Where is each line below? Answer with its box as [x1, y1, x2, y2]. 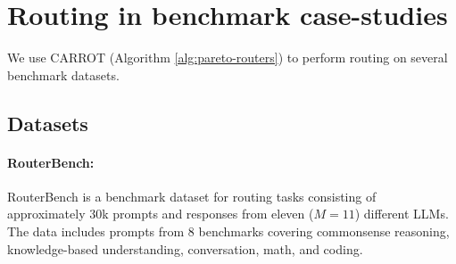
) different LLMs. [354, 204, 449, 223]
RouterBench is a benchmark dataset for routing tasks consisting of [7, 186, 377, 205]
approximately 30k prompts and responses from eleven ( [7, 204, 314, 223]
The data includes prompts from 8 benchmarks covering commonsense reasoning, [7, 222, 450, 241]
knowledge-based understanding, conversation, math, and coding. [7, 239, 363, 258]
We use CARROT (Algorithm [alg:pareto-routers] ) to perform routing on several [7, 48, 448, 67]
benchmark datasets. [7, 65, 120, 84]
